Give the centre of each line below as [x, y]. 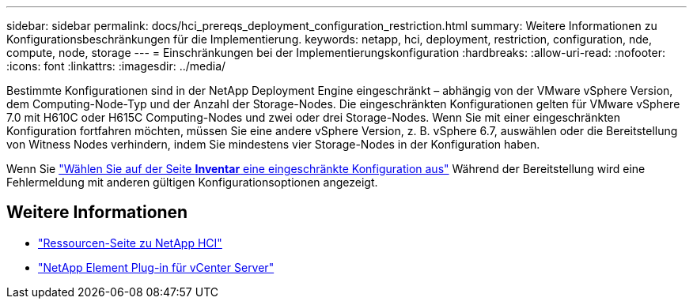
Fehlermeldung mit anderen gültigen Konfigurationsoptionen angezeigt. [192, 182]
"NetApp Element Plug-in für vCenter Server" [156, 267]
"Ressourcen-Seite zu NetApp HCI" [130, 243]
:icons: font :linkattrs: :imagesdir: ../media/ [116, 66]
